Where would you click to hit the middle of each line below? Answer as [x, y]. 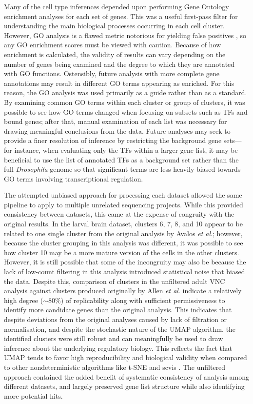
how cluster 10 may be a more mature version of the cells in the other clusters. [122, 252]
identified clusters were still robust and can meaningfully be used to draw [114, 338]
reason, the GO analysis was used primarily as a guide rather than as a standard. [126, 92]
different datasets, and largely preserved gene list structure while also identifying [124, 386]
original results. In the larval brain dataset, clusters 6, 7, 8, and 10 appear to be [123, 224]
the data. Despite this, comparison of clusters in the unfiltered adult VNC [115, 281]
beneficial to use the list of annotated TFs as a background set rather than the [121, 159]
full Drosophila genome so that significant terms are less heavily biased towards [122, 169]
